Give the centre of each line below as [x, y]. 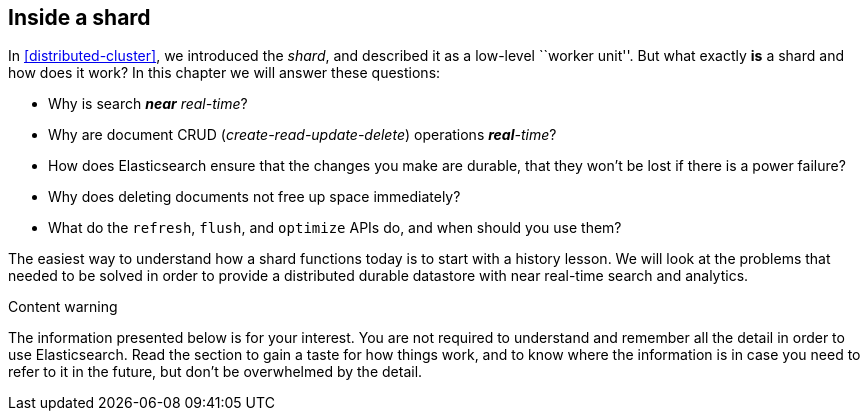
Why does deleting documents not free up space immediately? [254, 197]
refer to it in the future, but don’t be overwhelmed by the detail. [215, 372]
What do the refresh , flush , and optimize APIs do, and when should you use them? [335, 228]
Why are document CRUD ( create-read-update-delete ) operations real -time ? [302, 135]
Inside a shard [79, 17]
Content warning [63, 307]
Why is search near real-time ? [148, 104]
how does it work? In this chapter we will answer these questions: [224, 73]
